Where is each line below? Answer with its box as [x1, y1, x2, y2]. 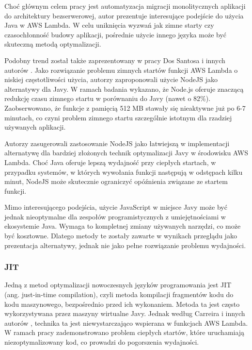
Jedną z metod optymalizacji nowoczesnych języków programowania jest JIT [4, 280, 232, 290]
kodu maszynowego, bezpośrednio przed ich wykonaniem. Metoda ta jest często [4, 299, 240, 309]
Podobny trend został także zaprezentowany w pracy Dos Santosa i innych [4, 55, 225, 65]
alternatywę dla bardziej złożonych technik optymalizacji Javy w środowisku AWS [4, 148, 248, 158]
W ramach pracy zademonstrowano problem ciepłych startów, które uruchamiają [4, 327, 245, 337]
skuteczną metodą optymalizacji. [4, 39, 101, 49]
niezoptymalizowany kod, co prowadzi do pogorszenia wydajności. [4, 337, 199, 347]
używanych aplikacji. [4, 122, 66, 132]
